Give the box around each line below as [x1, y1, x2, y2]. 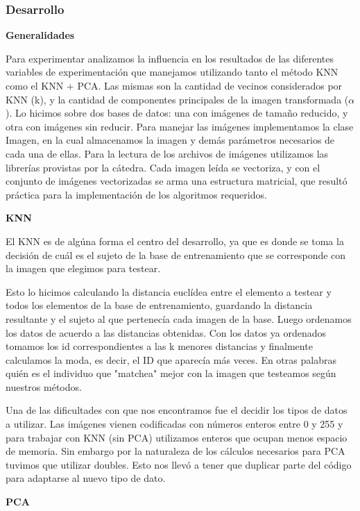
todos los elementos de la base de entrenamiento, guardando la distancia [6, 298, 313, 312]
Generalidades [6, 28, 75, 42]
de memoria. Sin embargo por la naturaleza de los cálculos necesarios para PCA [6, 444, 345, 458]
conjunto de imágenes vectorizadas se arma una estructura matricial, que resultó [6, 174, 348, 188]
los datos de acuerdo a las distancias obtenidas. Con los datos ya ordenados [6, 325, 326, 340]
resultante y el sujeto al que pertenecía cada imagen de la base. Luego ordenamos [6, 311, 352, 326]
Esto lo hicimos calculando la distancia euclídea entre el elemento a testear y [6, 284, 332, 299]
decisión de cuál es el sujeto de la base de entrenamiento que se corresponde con [6, 247, 346, 262]
